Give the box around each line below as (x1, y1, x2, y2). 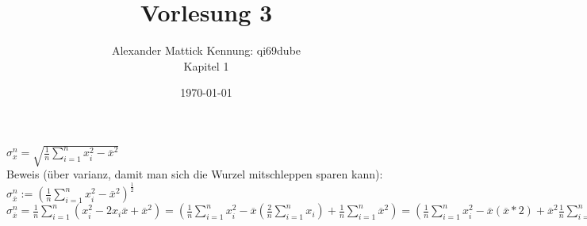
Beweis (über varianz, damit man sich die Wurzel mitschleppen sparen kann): (6, 166, 383, 182)
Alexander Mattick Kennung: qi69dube (111, 42, 301, 59)
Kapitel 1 (183, 57, 229, 74)
